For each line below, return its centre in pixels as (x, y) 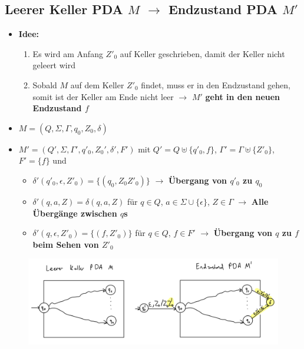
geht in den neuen (243, 96)
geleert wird (54, 65)
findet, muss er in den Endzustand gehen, (216, 84)
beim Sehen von (66, 244)
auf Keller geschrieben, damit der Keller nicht (202, 53)
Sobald (45, 84)
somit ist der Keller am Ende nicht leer (103, 96)
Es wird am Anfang (68, 53)
